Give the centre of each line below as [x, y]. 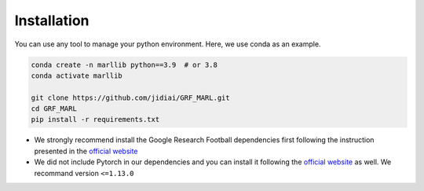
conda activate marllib [77, 75]
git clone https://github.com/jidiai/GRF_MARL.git [131, 97]
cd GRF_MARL [54, 109]
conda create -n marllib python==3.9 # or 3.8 [124, 64]
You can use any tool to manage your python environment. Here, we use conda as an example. [168, 44]
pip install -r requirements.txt [95, 119]
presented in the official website [86, 151]
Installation [52, 20]
